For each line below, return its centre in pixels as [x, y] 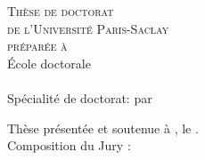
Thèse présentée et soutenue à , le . [103, 128]
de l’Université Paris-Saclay [88, 28]
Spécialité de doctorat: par [80, 97]
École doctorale [49, 63]
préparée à [37, 46]
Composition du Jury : [69, 145]
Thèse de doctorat [61, 11]
